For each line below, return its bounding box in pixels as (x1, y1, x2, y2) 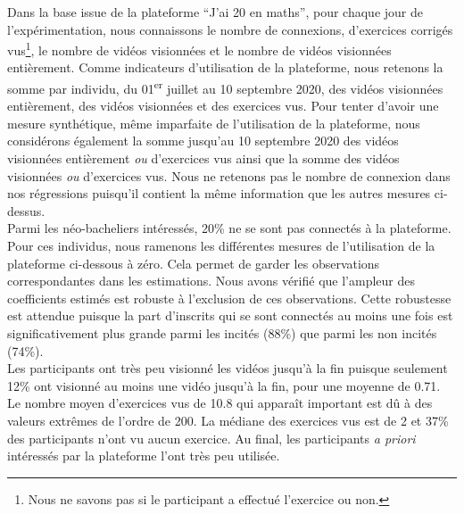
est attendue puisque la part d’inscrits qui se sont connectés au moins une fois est (7, 306, 453, 325)
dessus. (7, 201, 46, 220)
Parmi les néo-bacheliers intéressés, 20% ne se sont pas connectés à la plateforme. (7, 219, 452, 237)
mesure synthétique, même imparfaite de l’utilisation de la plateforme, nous (7, 113, 420, 132)
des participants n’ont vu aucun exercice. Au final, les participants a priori (7, 428, 416, 447)
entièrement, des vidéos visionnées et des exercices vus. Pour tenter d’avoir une (7, 96, 439, 115)
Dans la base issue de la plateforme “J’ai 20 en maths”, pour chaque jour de (7, 3, 423, 21)
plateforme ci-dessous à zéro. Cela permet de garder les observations (7, 253, 380, 272)
